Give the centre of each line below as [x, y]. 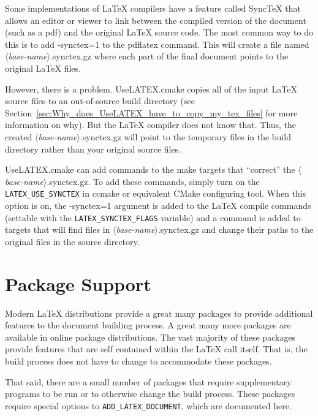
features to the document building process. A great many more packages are [148, 325]
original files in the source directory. [72, 241]
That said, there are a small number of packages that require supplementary [148, 381]
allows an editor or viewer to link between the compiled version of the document [156, 20]
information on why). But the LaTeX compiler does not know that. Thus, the [151, 125]
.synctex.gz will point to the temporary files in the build [185, 136]
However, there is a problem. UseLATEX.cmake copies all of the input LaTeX [151, 89]
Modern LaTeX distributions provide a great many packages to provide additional [159, 313]
